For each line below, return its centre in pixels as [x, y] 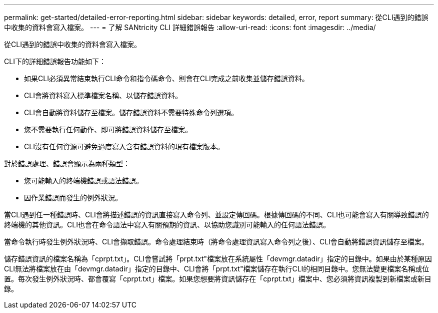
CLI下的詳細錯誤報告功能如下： [55, 61]
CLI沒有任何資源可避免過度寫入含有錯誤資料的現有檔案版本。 [124, 146]
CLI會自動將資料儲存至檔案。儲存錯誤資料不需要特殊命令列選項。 [131, 112]
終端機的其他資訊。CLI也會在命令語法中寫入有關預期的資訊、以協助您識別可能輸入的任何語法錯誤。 [167, 225]
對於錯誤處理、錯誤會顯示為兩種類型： [67, 164]
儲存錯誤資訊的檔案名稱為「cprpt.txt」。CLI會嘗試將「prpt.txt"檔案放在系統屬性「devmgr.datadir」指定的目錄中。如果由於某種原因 [218, 259]
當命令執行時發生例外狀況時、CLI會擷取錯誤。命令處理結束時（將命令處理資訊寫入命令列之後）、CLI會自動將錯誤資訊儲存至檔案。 [216, 242]
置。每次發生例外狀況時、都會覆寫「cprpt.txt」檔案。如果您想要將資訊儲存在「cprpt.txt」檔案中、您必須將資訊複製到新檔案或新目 [218, 279]
